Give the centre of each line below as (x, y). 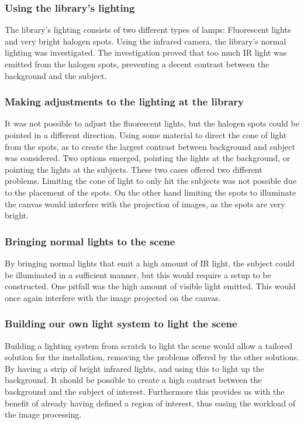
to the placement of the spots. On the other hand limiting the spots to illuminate (151, 192)
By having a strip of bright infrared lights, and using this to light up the (134, 368)
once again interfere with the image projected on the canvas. (113, 297)
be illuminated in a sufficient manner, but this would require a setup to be (138, 274)
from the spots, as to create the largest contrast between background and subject (150, 146)
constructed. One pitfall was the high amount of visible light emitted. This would (150, 286)
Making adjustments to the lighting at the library (124, 102)
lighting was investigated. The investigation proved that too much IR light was (146, 52)
